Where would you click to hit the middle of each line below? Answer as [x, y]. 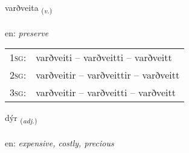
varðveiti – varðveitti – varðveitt [104, 57]
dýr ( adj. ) [21, 119]
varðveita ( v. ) [29, 8]
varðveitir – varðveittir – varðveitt [108, 75]
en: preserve [27, 32]
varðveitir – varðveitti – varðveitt [106, 93]
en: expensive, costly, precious [59, 143]
